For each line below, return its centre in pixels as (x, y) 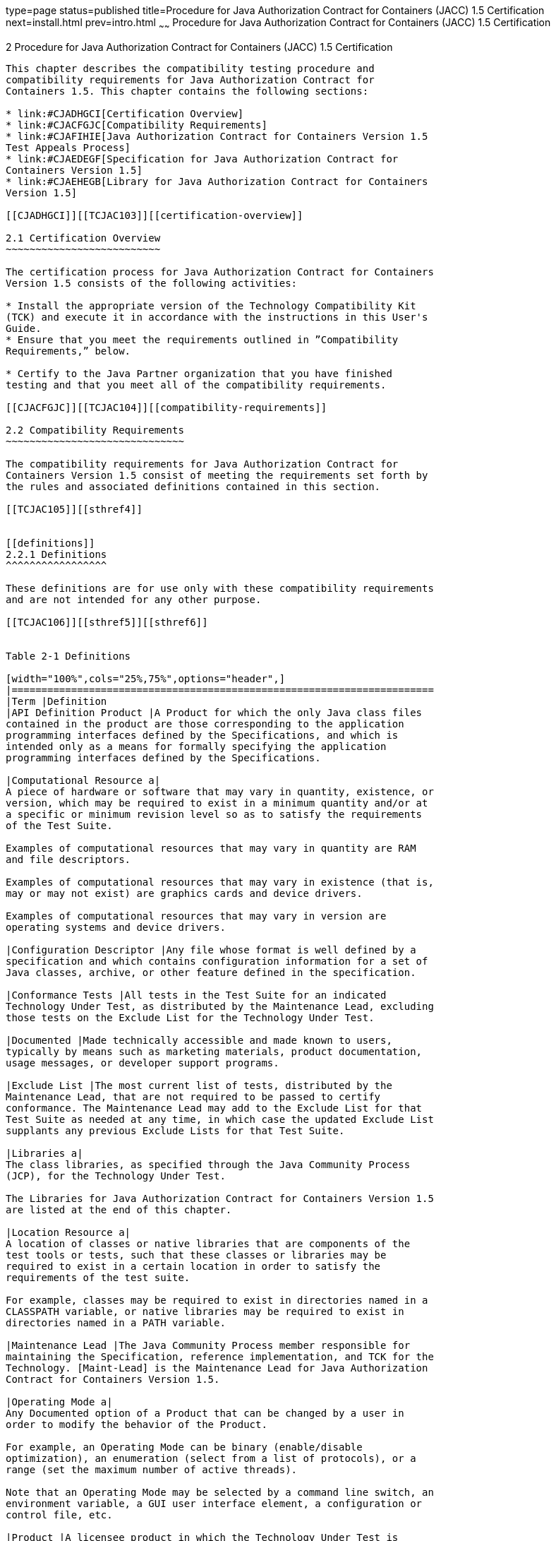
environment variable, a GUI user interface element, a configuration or (214, 1503)
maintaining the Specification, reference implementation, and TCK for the (220, 1356)
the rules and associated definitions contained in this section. (193, 486)
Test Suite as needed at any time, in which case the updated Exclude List (220, 1119)
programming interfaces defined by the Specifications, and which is (202, 735)
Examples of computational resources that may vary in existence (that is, (220, 882)
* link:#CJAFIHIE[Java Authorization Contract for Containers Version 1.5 (217, 136)
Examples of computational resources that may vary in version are (196, 916)
